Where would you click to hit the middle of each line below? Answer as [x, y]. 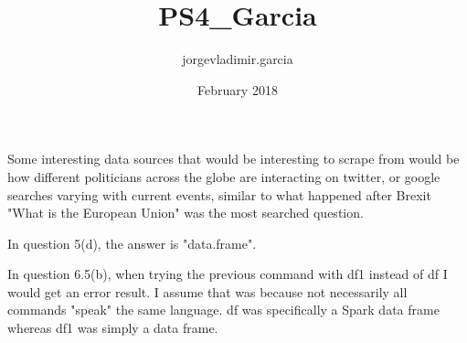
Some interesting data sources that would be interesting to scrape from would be [233, 159]
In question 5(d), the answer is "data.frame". [132, 243]
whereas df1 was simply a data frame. [113, 328]
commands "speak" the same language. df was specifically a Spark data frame [223, 310]
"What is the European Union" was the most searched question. [186, 213]
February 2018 [238, 89]
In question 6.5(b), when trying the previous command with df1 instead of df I [228, 274]
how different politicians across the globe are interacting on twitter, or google [224, 176]
